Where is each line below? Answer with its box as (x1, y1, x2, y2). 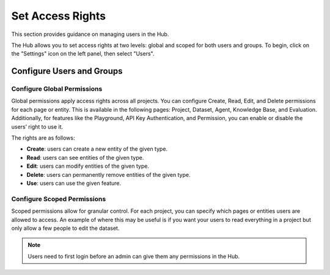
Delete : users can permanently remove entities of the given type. (26, 171, 191, 178)
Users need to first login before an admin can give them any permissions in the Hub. (28, 252, 240, 260)
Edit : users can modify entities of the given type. (26, 162, 150, 170)
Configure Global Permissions (11, 85, 103, 93)
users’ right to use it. (11, 123, 64, 130)
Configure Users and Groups (11, 66, 123, 76)
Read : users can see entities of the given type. (26, 154, 144, 161)
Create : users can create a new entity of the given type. (26, 145, 168, 152)
